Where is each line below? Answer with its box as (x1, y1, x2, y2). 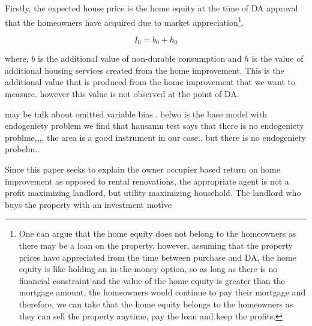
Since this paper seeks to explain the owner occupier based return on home (5, 163, 280, 176)
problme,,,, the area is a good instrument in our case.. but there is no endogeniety (5, 131, 306, 143)
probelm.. (5, 143, 40, 155)
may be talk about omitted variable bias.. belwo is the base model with (5, 107, 267, 120)
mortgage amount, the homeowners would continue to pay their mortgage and (19, 286, 306, 298)
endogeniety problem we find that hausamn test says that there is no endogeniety (5, 119, 304, 132)
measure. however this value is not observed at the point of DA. (5, 87, 239, 100)
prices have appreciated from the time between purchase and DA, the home (19, 250, 296, 263)
